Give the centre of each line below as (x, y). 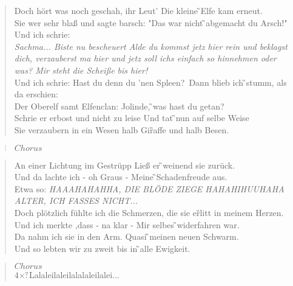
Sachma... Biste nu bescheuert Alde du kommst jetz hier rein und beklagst (151, 46)
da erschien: (36, 94)
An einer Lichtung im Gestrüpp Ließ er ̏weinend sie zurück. (125, 165)
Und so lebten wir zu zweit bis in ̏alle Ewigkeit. (102, 248)
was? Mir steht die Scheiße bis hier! (81, 70)
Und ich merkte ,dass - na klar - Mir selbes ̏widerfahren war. (127, 224)
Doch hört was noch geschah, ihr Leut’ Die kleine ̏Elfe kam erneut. (138, 10)
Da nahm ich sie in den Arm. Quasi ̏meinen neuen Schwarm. (126, 236)
